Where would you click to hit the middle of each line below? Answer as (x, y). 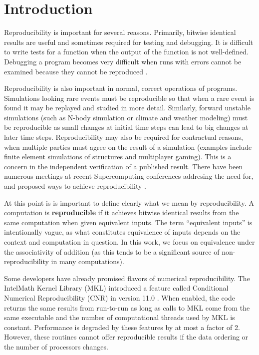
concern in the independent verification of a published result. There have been (124, 166)
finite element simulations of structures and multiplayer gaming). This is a (118, 157)
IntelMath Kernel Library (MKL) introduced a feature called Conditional (116, 288)
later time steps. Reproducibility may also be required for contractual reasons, (124, 137)
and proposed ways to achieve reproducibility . (75, 186)
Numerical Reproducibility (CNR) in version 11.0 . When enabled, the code (120, 297)
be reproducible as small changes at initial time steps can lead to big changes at (126, 127)
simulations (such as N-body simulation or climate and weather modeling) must (126, 117)
